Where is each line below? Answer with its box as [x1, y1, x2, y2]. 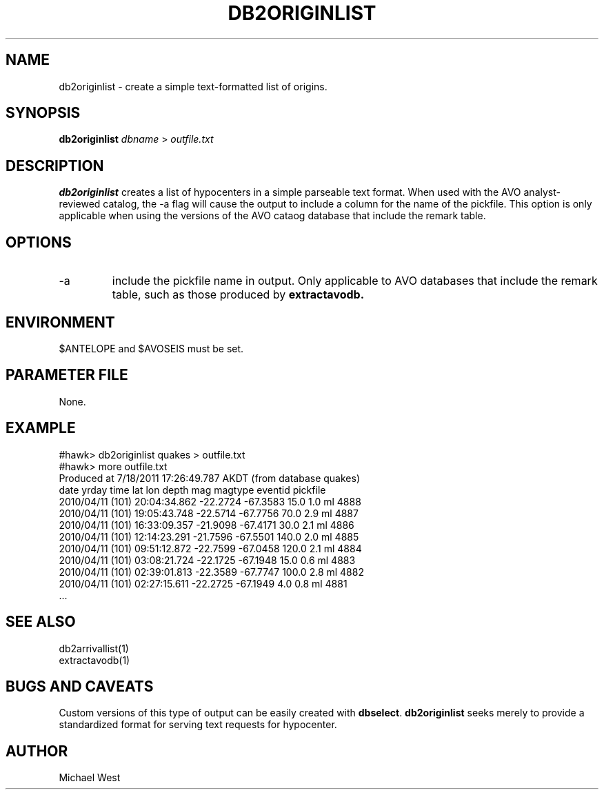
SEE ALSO [6, 613, 76, 631]
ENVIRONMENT [6, 313, 115, 331]
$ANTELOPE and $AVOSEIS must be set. [59, 342, 244, 354]
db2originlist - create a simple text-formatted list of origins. [59, 80, 328, 92]
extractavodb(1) [59, 654, 130, 666]
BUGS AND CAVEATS [6, 677, 154, 695]
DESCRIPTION [6, 157, 104, 174]
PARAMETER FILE [6, 366, 128, 384]
